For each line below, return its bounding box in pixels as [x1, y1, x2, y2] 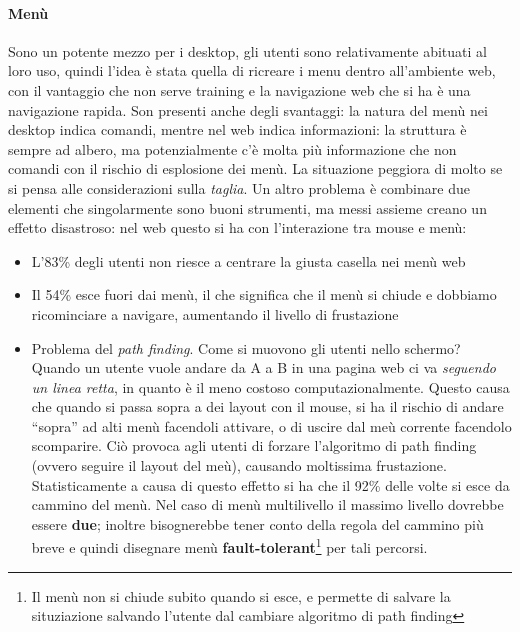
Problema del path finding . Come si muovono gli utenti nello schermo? [31, 337, 461, 358]
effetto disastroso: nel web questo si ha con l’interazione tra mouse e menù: [8, 217, 467, 238]
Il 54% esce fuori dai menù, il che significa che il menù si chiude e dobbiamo [31, 284, 497, 305]
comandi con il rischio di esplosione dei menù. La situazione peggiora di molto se [8, 158, 503, 179]
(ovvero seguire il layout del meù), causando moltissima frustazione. [31, 455, 447, 476]
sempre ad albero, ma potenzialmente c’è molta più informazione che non [8, 138, 457, 159]
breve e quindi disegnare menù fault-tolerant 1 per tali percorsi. [31, 534, 428, 558]
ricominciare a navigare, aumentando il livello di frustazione [31, 303, 399, 324]
